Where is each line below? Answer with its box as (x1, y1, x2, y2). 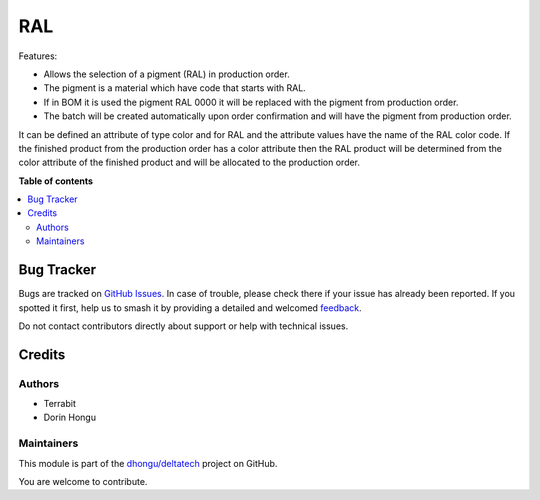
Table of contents (18, 175, 94, 187)
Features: (18, 50, 58, 62)
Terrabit (43, 398, 77, 410)
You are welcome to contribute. (18, 476, 148, 487)
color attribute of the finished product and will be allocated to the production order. (18, 156, 360, 169)
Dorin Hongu (43, 411, 97, 424)
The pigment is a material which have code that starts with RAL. (43, 82, 307, 94)
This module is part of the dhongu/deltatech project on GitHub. (18, 457, 278, 469)
